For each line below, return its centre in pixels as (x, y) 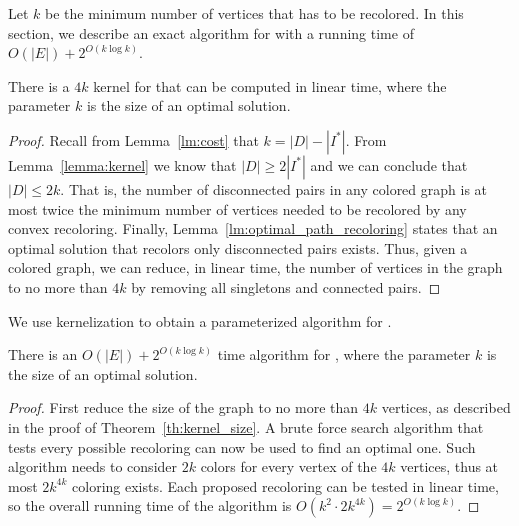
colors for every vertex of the (288, 466)
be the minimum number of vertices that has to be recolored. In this (254, 13)
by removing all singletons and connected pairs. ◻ (286, 286)
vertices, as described (446, 407)
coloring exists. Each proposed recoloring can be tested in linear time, (285, 485)
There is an (43, 354)
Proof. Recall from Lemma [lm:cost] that (133, 139)
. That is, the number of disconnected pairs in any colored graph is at (274, 188)
